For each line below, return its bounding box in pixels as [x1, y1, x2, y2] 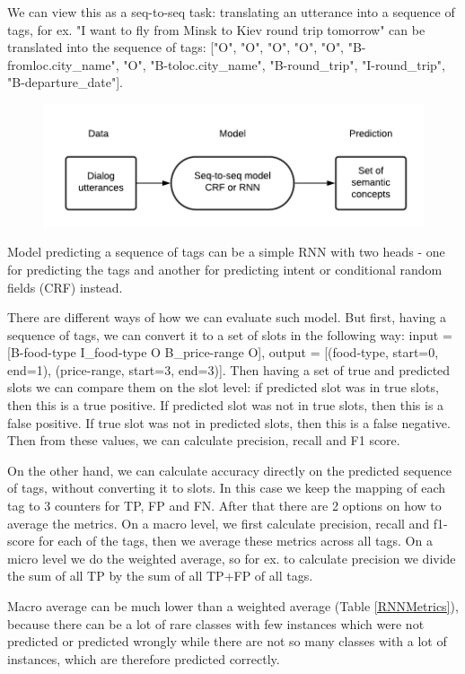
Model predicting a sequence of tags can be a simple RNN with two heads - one [7, 242, 445, 261]
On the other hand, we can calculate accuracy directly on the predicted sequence [7, 460, 452, 479]
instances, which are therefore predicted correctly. [7, 649, 280, 668]
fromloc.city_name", [7, 55, 119, 74]
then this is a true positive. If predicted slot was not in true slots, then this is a [7, 396, 444, 415]
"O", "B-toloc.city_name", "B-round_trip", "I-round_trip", [123, 55, 445, 74]
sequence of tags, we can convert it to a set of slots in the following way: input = [7, 325, 452, 344]
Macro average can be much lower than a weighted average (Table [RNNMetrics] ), [7, 597, 459, 616]
